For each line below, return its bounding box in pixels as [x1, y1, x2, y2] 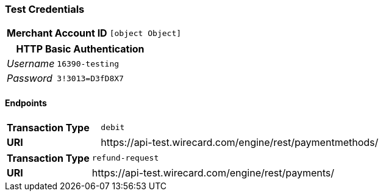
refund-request [91, 153, 159, 163]
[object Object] [109, 28, 182, 38]
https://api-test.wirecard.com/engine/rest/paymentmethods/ [101, 136, 379, 148]
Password [7, 72, 52, 85]
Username [7, 57, 55, 70]
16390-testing [57, 59, 120, 68]
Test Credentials [5, 3, 85, 15]
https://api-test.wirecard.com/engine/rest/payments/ [91, 166, 335, 179]
